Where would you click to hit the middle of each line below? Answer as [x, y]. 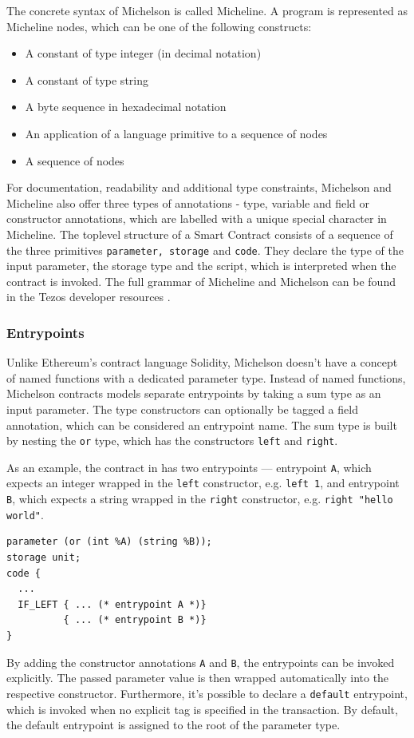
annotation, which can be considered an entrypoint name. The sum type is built [202, 425]
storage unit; [44, 558]
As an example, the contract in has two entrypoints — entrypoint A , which [189, 467]
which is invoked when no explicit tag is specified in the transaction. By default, [202, 709]
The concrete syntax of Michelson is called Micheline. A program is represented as [207, 10]
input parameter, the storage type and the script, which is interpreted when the [201, 266]
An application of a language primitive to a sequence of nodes [176, 133]
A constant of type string [87, 79]
